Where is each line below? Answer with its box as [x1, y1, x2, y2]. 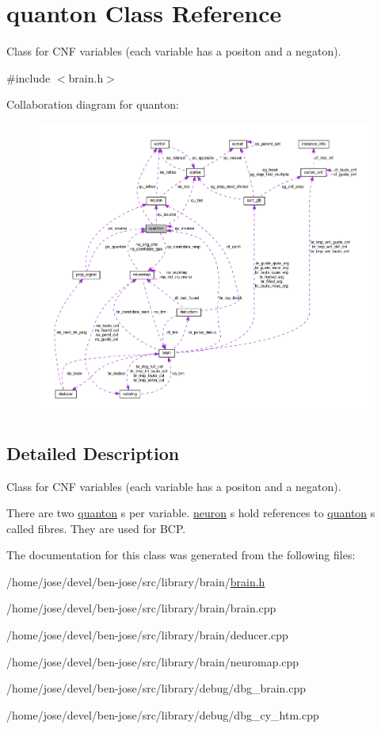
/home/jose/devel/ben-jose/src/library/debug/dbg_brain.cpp [6, 680, 307, 696]
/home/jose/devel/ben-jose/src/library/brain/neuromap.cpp [6, 653, 299, 670]
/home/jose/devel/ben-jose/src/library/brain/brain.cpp [6, 600, 276, 616]
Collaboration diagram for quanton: [6, 96, 179, 113]
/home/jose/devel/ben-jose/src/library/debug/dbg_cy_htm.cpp [6, 706, 319, 723]
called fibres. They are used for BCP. [6, 520, 186, 536]
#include [6, 69, 51, 86]
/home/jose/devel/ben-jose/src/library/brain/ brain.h [6, 573, 265, 589]
